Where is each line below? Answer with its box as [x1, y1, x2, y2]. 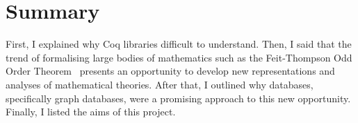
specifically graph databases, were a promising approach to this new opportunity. [6, 91, 351, 105]
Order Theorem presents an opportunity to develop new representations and [6, 64, 335, 78]
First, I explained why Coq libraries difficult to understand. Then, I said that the [6, 37, 352, 51]
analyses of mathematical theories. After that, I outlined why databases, [6, 77, 314, 91]
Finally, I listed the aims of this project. [6, 104, 176, 119]
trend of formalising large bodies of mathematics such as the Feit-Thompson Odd [6, 50, 352, 64]
